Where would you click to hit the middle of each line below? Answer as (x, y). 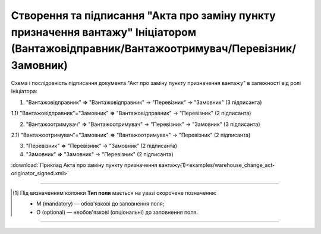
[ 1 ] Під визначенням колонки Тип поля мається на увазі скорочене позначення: (115, 192)
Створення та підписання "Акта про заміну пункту (143, 15)
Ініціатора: (24, 91)
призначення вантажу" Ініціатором (103, 32)
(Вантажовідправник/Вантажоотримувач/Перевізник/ (154, 49)
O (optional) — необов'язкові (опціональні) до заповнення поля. (117, 212)
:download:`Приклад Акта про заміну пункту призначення (84, 165)
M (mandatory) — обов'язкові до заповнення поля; (100, 204)
